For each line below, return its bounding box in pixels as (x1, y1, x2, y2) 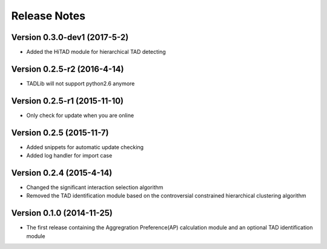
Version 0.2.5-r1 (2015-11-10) (11, 96, 124, 106)
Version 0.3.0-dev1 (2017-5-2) (11, 32, 129, 42)
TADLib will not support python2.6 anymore (26, 79, 135, 87)
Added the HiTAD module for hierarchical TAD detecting (26, 48, 166, 56)
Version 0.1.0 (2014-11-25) (11, 208, 113, 218)
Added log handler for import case (26, 152, 113, 159)
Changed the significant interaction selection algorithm (26, 184, 163, 191)
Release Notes (11, 9, 86, 22)
